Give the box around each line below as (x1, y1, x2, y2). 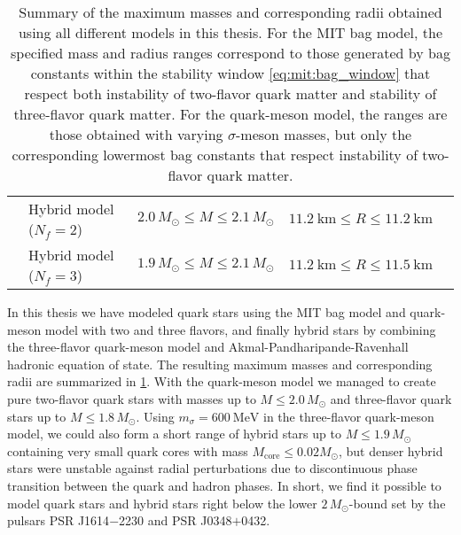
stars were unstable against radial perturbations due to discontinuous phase (7, 459, 418, 477)
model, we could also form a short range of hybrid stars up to (7, 424, 341, 443)
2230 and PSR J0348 (119, 511, 232, 530)
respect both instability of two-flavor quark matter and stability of (24, 83, 437, 104)
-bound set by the (348, 493, 446, 512)
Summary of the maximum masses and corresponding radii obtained (19, 2, 442, 22)
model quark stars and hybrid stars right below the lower (7, 493, 317, 512)
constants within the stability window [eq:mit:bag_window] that (30, 63, 431, 83)
